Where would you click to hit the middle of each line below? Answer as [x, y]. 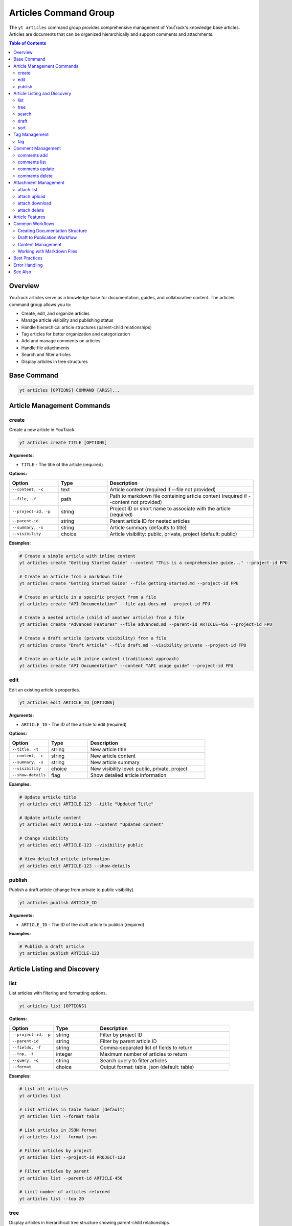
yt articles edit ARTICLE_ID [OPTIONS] [67, 703]
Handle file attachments [45, 348]
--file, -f [24, 499]
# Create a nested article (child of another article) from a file [102, 618]
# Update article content [50, 817]
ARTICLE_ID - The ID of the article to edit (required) [74, 724]
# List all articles [44, 1089]
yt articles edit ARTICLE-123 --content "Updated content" [91, 825]
